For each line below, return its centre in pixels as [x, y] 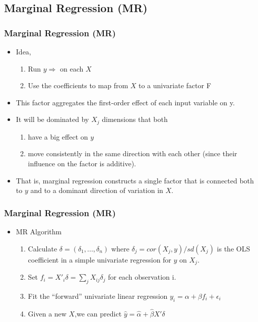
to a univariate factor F [175, 85]
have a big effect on [58, 136]
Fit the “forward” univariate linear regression [98, 296]
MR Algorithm [39, 232]
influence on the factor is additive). [82, 164]
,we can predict [98, 313]
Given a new [47, 313]
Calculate [43, 248]
